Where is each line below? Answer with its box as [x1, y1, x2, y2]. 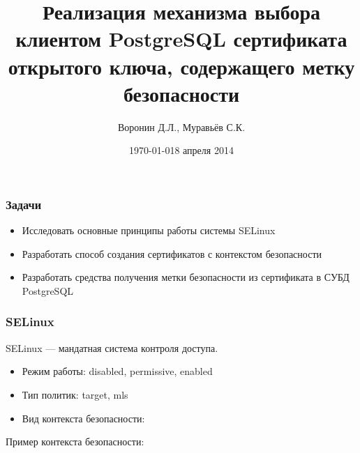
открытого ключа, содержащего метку [8, 52, 355, 80]
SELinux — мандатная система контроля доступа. [6, 340, 218, 355]
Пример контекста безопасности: [6, 434, 144, 449]
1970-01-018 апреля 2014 [129, 143, 234, 158]
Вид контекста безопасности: [22, 410, 145, 425]
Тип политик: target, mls [22, 387, 128, 401]
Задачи [6, 195, 42, 213]
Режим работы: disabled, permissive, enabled [22, 364, 213, 378]
